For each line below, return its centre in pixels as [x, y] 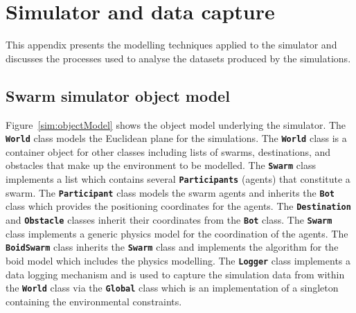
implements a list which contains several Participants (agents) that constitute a [178, 179]
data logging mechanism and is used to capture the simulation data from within [175, 274]
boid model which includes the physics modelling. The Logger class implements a [178, 260]
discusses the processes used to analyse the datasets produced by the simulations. [178, 58]
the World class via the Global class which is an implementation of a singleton [172, 288]
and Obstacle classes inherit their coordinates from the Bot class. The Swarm [169, 219]
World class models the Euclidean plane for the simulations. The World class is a [176, 138]
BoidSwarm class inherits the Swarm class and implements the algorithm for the [172, 247]
